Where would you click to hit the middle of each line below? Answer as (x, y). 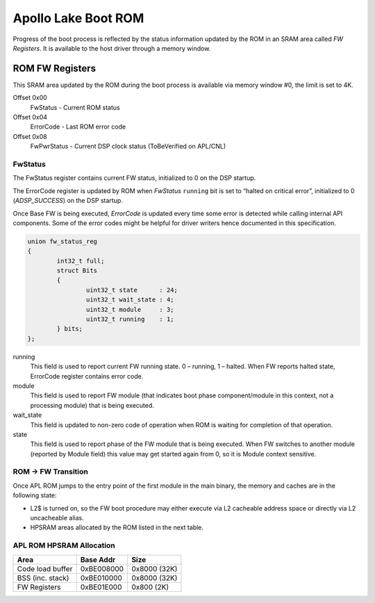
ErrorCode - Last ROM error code (78, 127)
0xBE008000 (102, 568)
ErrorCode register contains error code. (87, 376)
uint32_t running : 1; (130, 319)
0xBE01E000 (101, 587)
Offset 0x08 (30, 136)
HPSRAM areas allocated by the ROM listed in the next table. (117, 527)
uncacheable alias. (57, 518)
